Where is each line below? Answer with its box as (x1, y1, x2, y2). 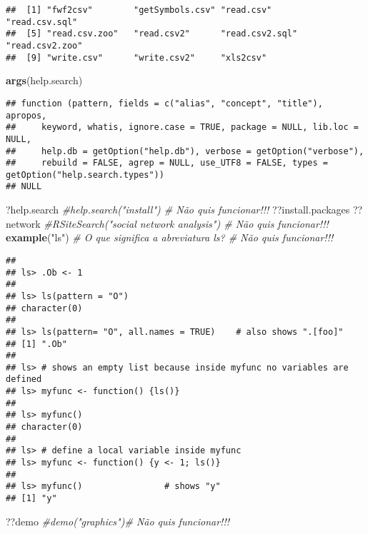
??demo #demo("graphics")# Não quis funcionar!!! (6, 513, 230, 528)
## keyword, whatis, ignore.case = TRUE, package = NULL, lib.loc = (6, 122, 359, 133)
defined (6, 374, 42, 385)
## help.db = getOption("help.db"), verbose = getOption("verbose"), (6, 146, 364, 156)
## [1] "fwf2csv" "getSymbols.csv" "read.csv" (6, 5, 272, 15)
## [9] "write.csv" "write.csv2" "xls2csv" (6, 52, 267, 63)
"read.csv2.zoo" (6, 40, 83, 51)
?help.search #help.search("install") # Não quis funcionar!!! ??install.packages (6, 202, 350, 217)
